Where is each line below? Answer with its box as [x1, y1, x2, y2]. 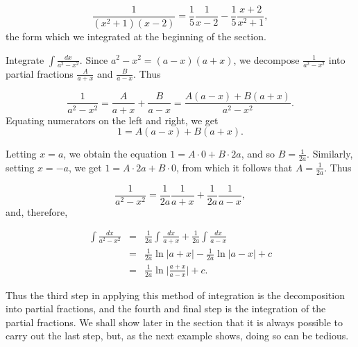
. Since [79, 52, 108, 67]
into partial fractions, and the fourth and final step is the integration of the [6, 301, 326, 316]
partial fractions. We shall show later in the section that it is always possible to [6, 314, 343, 329]
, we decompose [233, 52, 300, 67]
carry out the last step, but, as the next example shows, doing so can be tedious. [6, 328, 349, 343]
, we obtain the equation [63, 146, 167, 161]
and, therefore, [6, 204, 68, 219]
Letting [6, 146, 37, 161]
